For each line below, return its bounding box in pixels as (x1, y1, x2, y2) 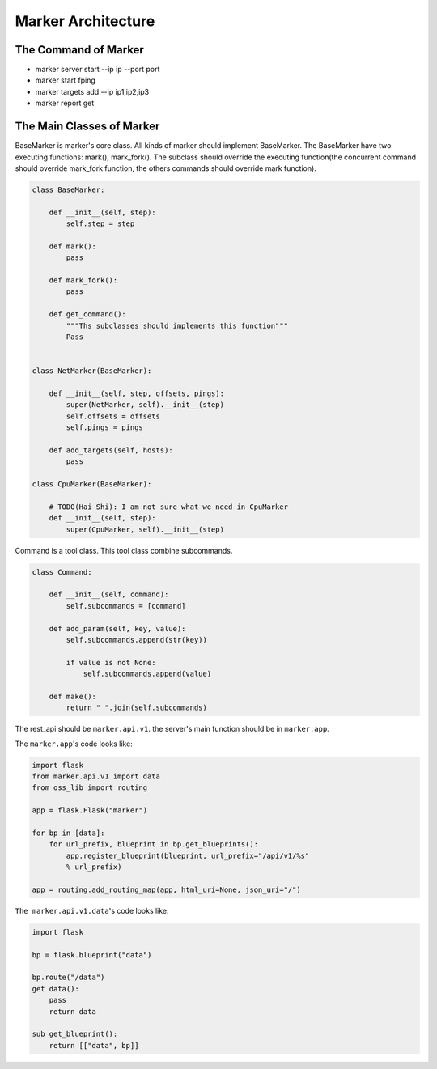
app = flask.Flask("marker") (32, 806, 148, 815)
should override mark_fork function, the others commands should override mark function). (15, 163, 317, 173)
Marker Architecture (15, 12, 155, 30)
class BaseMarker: (32, 185, 105, 194)
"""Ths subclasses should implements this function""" (66, 320, 289, 330)
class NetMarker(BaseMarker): (32, 367, 152, 375)
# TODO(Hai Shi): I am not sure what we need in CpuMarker (49, 502, 289, 511)
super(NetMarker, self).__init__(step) (66, 401, 224, 409)
